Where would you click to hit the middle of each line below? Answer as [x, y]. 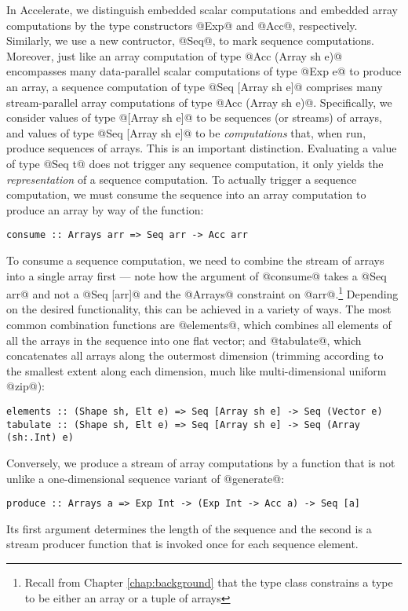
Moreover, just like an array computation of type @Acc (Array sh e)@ [175, 55]
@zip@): [26, 386]
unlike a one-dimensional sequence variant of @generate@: [146, 478]
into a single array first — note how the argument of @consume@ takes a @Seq [197, 275]
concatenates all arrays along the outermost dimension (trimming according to [195, 355]
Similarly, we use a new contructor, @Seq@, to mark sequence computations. [190, 40]
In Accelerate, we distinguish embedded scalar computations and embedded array [202, 9]
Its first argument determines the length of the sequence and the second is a [189, 528]
